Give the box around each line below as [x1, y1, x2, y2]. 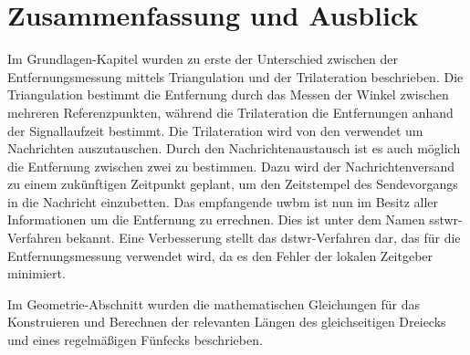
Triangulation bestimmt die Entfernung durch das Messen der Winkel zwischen [7, 85, 449, 104]
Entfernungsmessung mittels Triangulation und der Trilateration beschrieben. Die [7, 67, 464, 86]
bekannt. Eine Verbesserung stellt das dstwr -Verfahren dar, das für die [66, 228, 461, 247]
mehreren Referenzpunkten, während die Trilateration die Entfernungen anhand [7, 102, 454, 121]
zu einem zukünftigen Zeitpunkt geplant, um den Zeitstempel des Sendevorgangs [7, 174, 458, 193]
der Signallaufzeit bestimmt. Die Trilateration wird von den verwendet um [7, 120, 423, 140]
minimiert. [7, 264, 66, 283]
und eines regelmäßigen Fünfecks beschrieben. [7, 330, 263, 350]
